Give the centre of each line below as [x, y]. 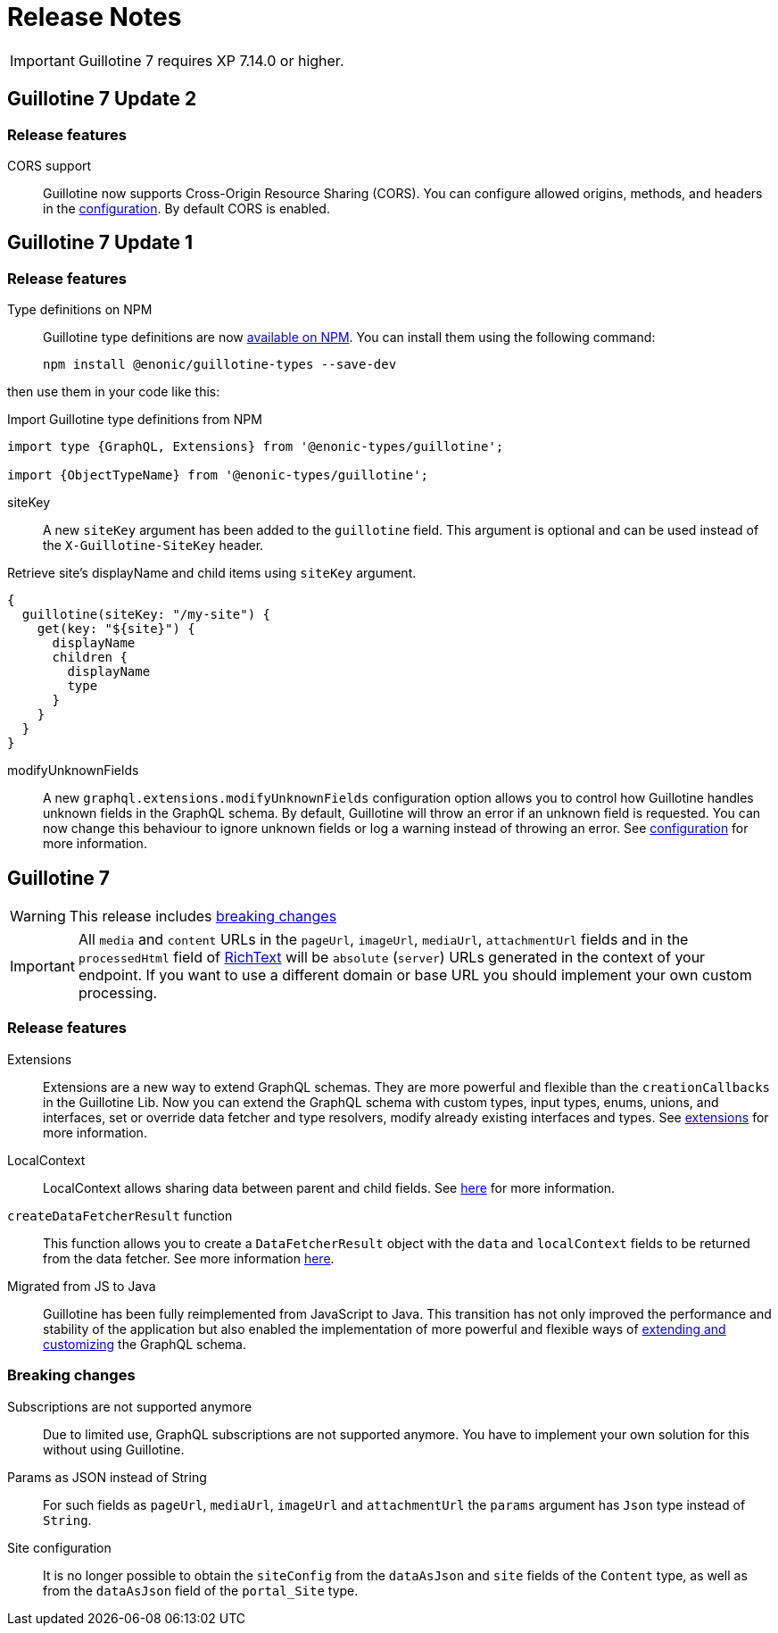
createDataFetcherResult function [120, 1215]
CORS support [50, 165]
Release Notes [95, 17]
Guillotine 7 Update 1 [100, 243]
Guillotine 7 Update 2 [102, 99]
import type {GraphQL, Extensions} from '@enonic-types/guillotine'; [256, 447]
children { [90, 658]
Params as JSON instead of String [107, 1477]
